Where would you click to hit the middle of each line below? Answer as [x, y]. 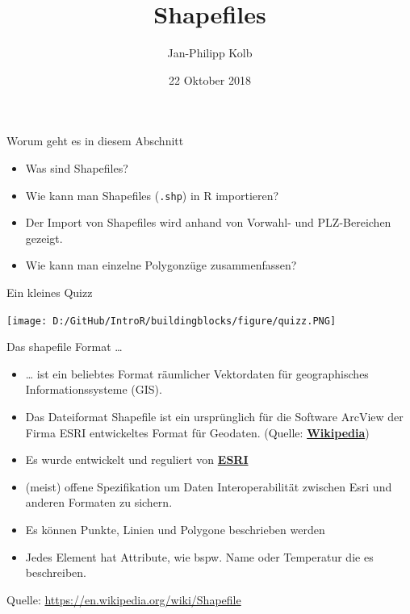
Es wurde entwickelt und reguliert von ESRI [137, 459]
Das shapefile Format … [65, 347]
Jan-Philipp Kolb [210, 53]
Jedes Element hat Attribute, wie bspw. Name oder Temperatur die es [199, 556]
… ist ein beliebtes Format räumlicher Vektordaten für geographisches [197, 373]
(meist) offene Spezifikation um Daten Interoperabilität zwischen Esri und [209, 486]
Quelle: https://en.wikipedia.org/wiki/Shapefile [124, 599]
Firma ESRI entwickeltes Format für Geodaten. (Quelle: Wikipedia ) [197, 432]
